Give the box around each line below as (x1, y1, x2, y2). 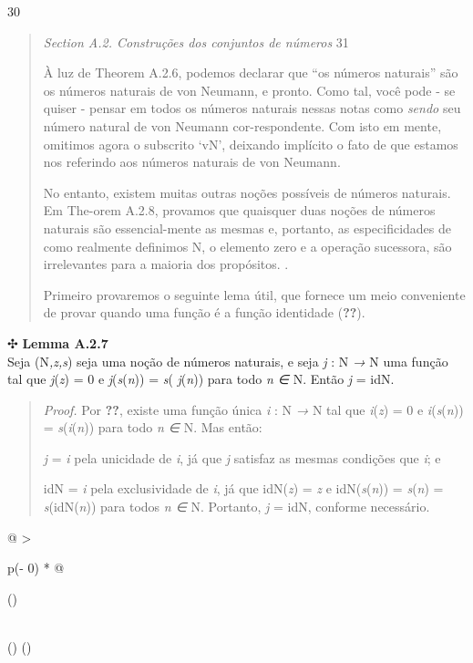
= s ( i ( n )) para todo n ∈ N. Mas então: (43, 418, 262, 437)
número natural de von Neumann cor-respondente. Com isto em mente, (43, 116, 442, 135)
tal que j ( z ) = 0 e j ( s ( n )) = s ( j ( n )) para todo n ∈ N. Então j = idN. (7, 369, 395, 388)
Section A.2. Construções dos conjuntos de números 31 (43, 32, 349, 51)
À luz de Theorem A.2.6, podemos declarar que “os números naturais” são (43, 63, 458, 82)
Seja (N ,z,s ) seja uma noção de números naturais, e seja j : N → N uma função (7, 351, 448, 370)
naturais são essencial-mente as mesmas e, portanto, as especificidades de (43, 218, 451, 237)
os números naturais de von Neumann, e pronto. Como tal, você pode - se (43, 80, 456, 99)
